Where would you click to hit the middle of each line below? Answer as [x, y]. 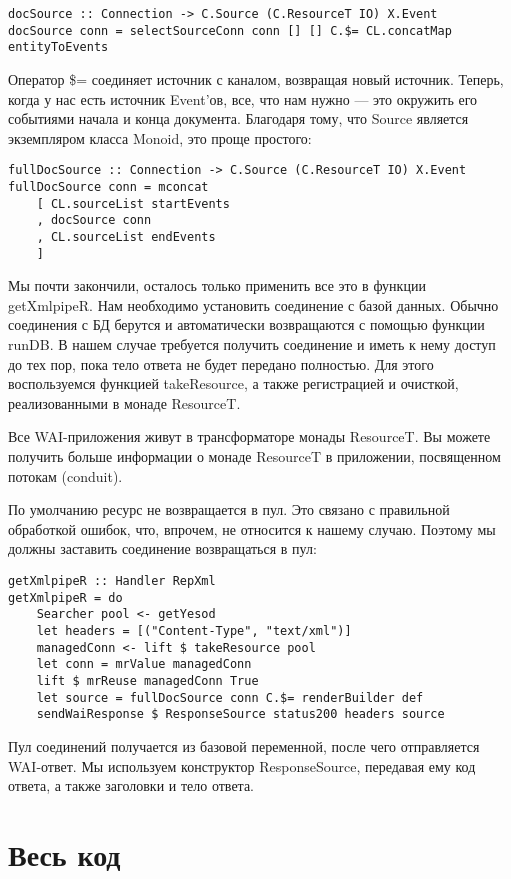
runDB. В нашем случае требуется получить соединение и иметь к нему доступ [252, 344]
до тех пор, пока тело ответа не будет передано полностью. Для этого [221, 363]
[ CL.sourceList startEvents [133, 203]
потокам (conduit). [65, 475]
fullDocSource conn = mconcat [108, 187]
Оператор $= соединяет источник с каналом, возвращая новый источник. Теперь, [256, 78]
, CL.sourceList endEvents [126, 236]
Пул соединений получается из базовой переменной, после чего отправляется [244, 745]
